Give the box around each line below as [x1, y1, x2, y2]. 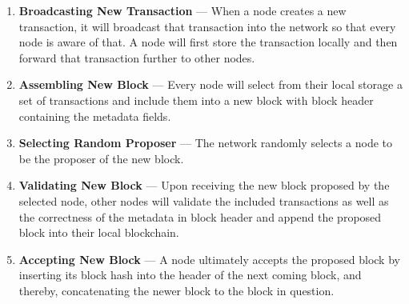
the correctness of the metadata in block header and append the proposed [18, 208, 382, 225]
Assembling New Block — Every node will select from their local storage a [18, 76, 403, 93]
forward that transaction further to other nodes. [18, 49, 255, 66]
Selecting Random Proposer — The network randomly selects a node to [18, 134, 393, 151]
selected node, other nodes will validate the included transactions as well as [18, 192, 389, 209]
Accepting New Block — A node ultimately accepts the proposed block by [18, 250, 400, 267]
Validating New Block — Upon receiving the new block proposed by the [18, 177, 390, 194]
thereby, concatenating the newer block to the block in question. [18, 282, 335, 298]
